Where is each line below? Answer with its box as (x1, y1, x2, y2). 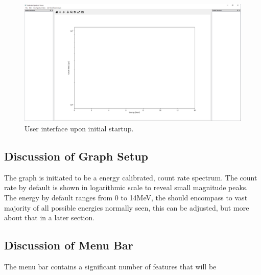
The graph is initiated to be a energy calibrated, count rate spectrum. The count (4, 172, 257, 182)
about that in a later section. (4, 212, 95, 223)
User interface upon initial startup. (25, 123, 134, 133)
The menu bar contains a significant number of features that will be (4, 261, 217, 271)
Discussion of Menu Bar (4, 237, 133, 253)
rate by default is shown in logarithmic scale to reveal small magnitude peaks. (4, 182, 248, 193)
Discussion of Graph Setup (4, 148, 148, 164)
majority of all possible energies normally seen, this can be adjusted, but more (4, 202, 249, 213)
